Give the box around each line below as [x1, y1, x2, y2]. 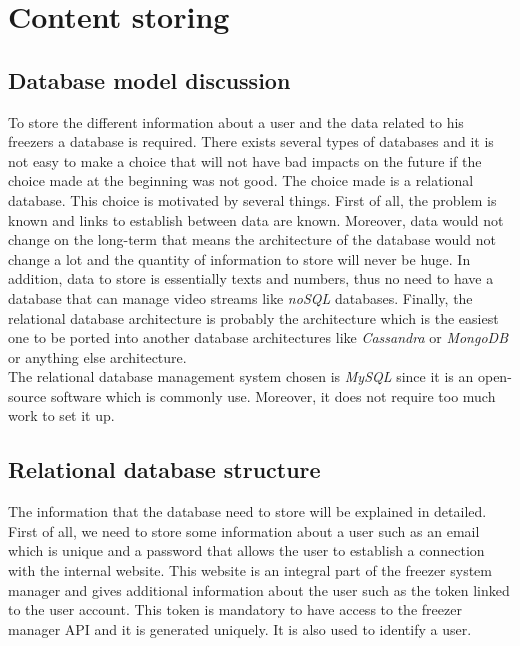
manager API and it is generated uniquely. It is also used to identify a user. [8, 618, 472, 639]
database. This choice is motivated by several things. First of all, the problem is [8, 189, 497, 210]
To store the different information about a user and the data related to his [8, 111, 464, 132]
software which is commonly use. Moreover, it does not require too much [50, 385, 496, 406]
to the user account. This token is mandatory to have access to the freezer [8, 599, 462, 620]
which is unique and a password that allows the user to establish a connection [8, 540, 485, 561]
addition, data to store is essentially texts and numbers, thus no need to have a [8, 268, 494, 289]
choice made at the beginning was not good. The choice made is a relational [8, 170, 474, 191]
